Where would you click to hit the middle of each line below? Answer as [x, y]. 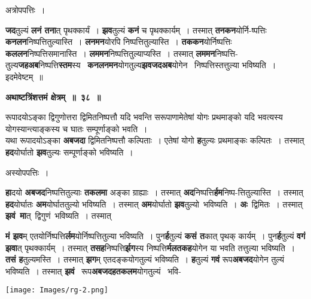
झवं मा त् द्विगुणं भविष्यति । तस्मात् [58, 216]
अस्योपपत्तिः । [27, 172]
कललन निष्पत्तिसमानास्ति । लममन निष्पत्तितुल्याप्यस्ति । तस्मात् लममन [110, 53]
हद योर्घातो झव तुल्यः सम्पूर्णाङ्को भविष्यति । [69, 152]
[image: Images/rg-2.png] [57, 290]
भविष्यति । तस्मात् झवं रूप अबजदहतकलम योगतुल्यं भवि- [93, 271]
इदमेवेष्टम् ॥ [24, 76]
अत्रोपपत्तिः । [25, 10]
